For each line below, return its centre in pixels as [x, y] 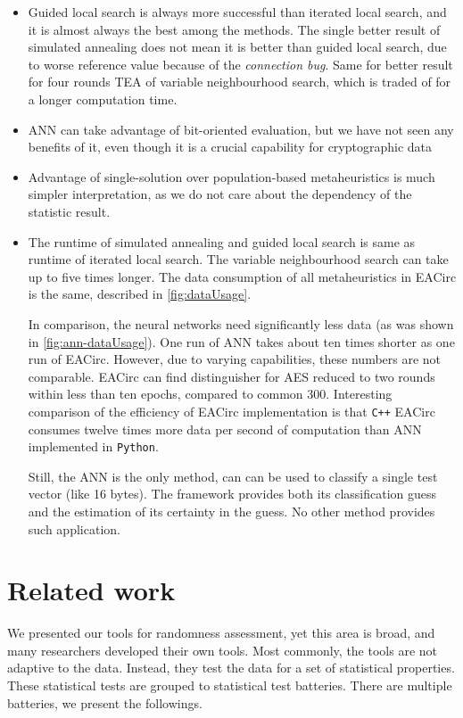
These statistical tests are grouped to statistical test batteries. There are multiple [230, 685]
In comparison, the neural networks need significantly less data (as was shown [241, 323]
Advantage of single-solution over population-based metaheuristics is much [231, 176]
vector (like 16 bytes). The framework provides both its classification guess [232, 494]
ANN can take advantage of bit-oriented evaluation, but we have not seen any [241, 129]
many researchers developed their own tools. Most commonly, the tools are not [222, 650]
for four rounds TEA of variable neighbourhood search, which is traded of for [240, 82]
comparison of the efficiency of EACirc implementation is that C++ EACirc [231, 411]
